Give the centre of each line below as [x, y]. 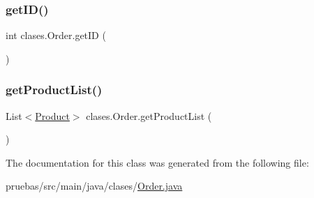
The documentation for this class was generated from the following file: [157, 162]
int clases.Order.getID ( [56, 35]
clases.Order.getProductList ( [149, 115]
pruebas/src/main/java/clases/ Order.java [94, 186]
